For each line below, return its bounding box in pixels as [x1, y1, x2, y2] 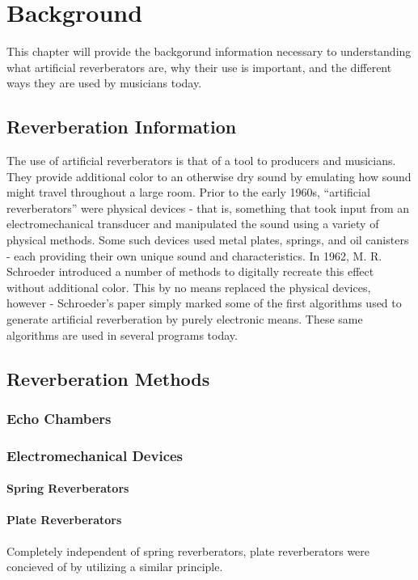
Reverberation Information [6, 114, 237, 139]
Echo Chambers [6, 408, 112, 428]
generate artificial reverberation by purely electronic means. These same [6, 311, 363, 328]
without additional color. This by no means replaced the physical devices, [6, 278, 371, 295]
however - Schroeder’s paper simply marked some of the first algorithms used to [6, 294, 402, 311]
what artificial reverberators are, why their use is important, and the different [6, 58, 392, 75]
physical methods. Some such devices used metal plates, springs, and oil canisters [6, 231, 409, 248]
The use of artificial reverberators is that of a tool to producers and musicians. [6, 152, 396, 169]
